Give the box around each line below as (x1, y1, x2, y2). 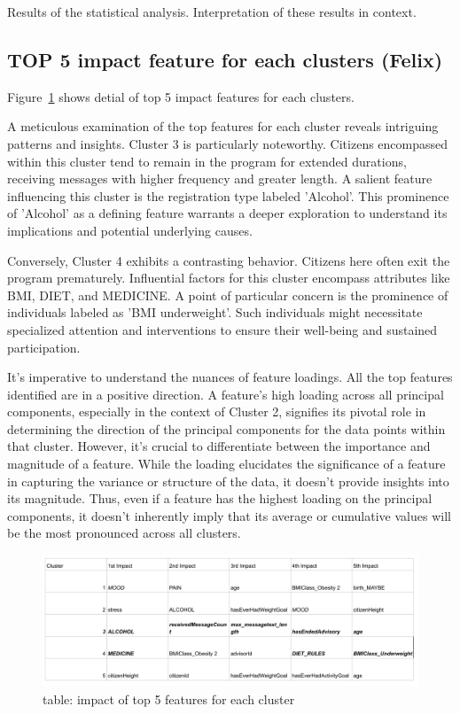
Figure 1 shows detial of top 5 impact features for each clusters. (7, 87, 355, 105)
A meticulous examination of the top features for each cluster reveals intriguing (7, 117, 439, 136)
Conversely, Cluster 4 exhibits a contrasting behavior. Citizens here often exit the (7, 251, 450, 269)
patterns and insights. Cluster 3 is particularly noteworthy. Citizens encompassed (7, 134, 448, 152)
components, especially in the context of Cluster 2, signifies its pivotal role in (7, 402, 426, 421)
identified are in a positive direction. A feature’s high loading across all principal (7, 384, 444, 403)
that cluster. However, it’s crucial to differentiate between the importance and (7, 437, 431, 455)
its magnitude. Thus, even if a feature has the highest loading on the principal (7, 489, 433, 508)
